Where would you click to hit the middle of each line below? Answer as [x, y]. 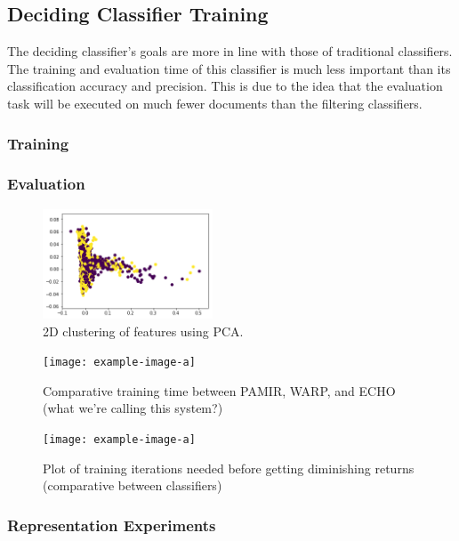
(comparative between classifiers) [133, 485]
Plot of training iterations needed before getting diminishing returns [229, 468]
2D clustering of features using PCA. [143, 331]
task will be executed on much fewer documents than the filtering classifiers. [215, 103]
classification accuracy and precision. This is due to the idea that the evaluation [225, 86]
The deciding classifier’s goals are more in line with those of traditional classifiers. [230, 51]
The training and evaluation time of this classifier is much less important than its [229, 68]
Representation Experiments [112, 525]
